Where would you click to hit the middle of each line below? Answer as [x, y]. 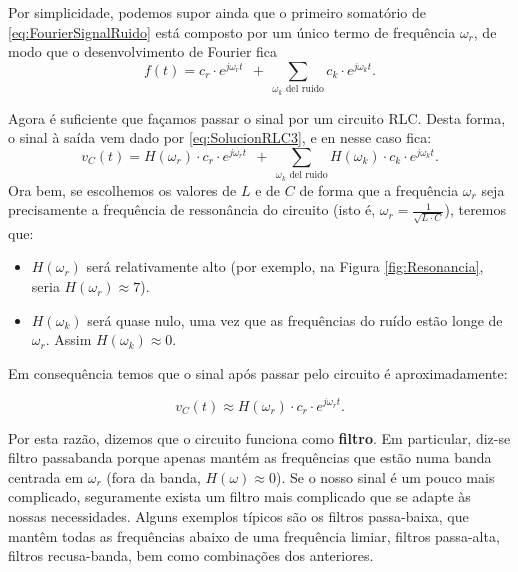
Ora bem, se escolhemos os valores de [122, 189]
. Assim [68, 339]
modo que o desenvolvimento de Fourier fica [143, 51]
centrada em [46, 476]
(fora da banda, [153, 476]
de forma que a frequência [379, 189]
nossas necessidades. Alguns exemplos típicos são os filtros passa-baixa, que [238, 515]
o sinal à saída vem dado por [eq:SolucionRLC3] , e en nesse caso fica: [220, 137]
